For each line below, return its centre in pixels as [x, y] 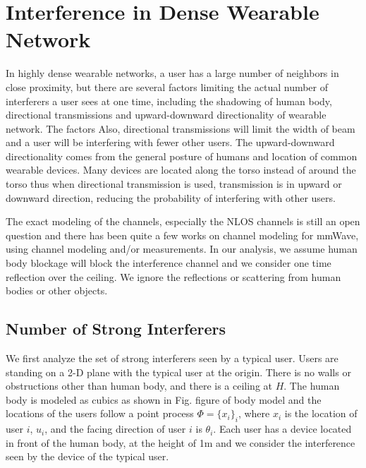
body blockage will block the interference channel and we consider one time [169, 263]
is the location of [321, 413]
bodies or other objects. [57, 290]
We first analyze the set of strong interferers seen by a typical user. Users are [172, 358]
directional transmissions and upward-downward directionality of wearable [166, 115]
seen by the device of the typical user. [87, 456]
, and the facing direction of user [115, 429]
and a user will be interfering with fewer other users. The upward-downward [170, 142]
